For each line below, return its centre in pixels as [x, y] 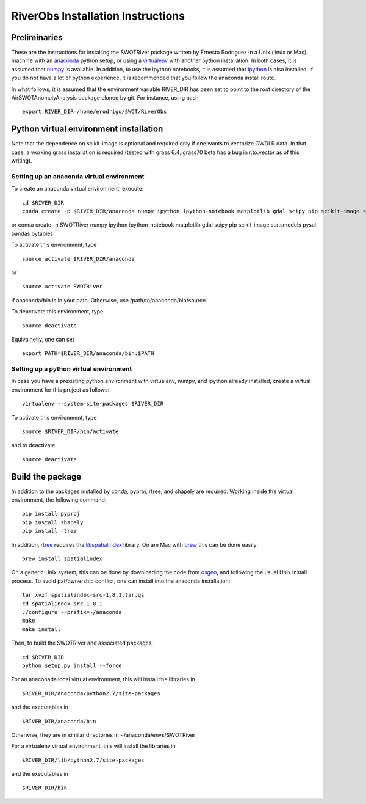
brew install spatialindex [63, 559]
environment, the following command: [59, 500]
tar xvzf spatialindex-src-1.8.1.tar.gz [83, 595]
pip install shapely [53, 522]
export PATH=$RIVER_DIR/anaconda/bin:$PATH [88, 353]
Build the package [46, 477]
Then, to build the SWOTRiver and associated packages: [82, 643]
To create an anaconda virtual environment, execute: [77, 189]
